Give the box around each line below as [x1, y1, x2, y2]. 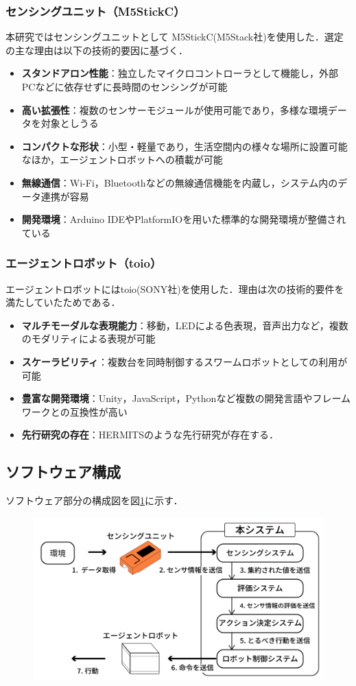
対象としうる [40, 116, 99, 130]
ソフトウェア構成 [5, 461, 121, 482]
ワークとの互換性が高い [21, 404, 128, 418]
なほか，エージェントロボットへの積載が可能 [21, 152, 223, 167]
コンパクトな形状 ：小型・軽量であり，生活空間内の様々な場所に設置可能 [21, 139, 348, 153]
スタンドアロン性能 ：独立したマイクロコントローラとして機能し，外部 [21, 66, 339, 80]
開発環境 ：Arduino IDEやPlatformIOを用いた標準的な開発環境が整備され [21, 212, 346, 226]
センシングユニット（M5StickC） [5, 2, 185, 19]
